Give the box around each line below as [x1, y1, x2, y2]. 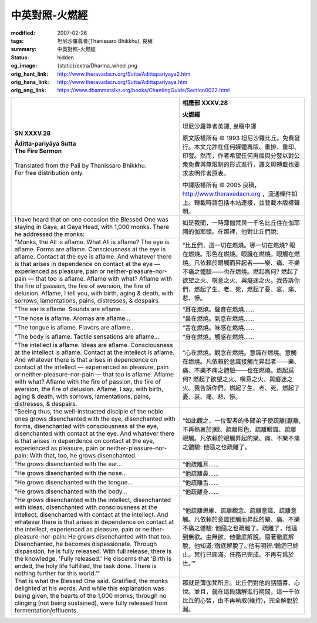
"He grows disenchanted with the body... [14, 487, 127, 496]
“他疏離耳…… [182, 460, 220, 468]
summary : [11, 46, 37, 53]
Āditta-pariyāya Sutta [14, 139, 76, 147]
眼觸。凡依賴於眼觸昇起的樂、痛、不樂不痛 [182, 434, 301, 442]
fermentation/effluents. [14, 606, 79, 614]
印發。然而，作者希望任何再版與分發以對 [182, 151, 295, 160]
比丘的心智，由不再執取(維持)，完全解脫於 [182, 596, 299, 604]
